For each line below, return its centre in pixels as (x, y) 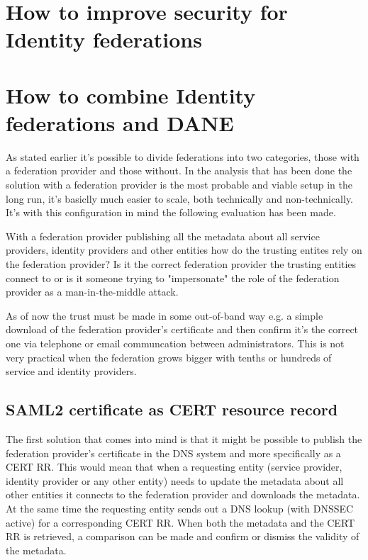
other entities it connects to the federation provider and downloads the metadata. (183, 494)
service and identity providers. (71, 371)
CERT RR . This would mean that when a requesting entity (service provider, (174, 467)
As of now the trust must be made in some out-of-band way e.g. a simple (165, 315)
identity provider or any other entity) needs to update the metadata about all (175, 480)
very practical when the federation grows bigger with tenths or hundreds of (169, 357)
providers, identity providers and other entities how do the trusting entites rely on (184, 250)
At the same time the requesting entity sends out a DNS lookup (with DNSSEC (180, 508)
